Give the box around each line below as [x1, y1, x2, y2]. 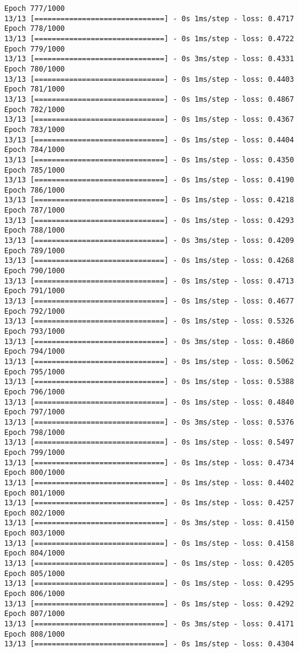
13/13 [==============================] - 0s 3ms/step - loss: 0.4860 [4, 337, 294, 346]
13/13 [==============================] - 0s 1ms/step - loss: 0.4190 [4, 176, 294, 185]
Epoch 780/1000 [4, 64, 65, 73]
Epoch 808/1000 [4, 629, 65, 638]
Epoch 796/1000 [4, 387, 65, 396]
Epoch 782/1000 [4, 105, 65, 114]
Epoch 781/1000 [4, 85, 65, 94]
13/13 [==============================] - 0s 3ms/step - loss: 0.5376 [4, 417, 294, 426]
